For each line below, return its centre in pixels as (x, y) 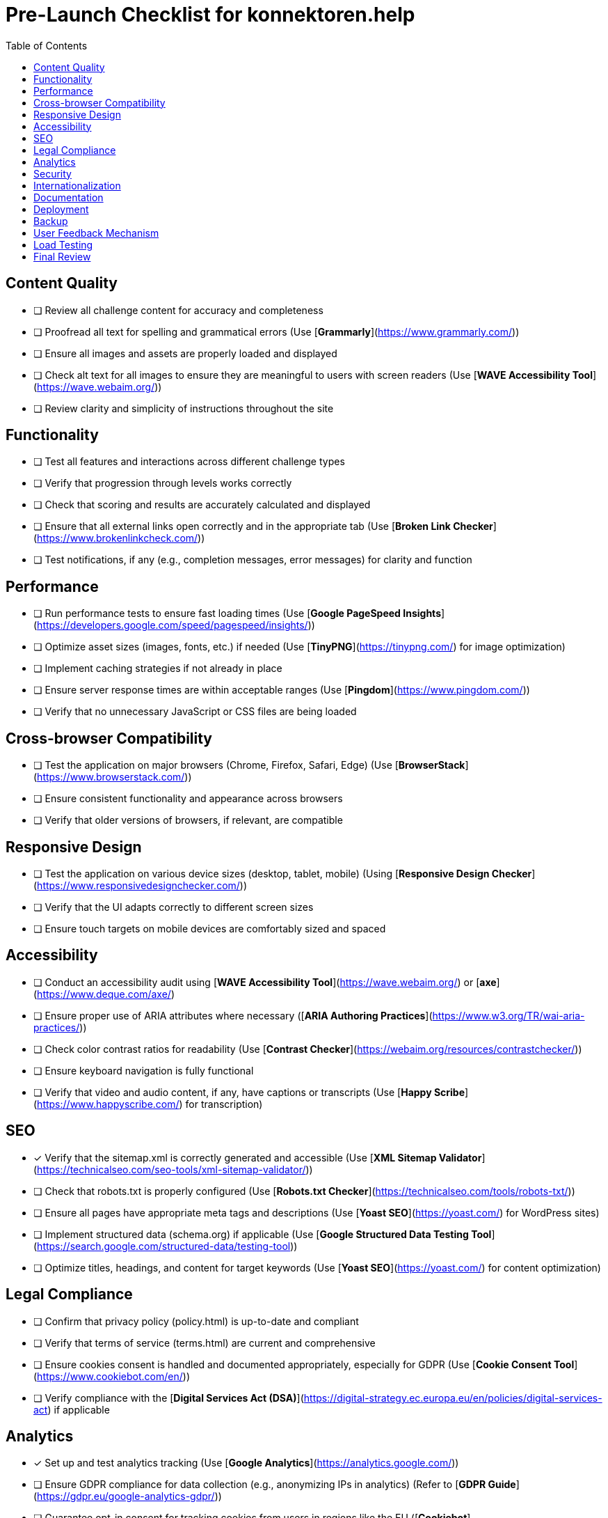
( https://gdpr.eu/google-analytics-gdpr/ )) (128, 1496)
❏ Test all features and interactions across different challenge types (189, 462)
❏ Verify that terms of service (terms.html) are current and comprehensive (205, 1343)
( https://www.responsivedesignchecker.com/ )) (141, 885)
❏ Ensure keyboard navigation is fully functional (144, 1070)
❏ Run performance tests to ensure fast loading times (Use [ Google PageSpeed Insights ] (239, 613)
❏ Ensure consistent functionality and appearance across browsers (188, 799)
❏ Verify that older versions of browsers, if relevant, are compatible (188, 820)
